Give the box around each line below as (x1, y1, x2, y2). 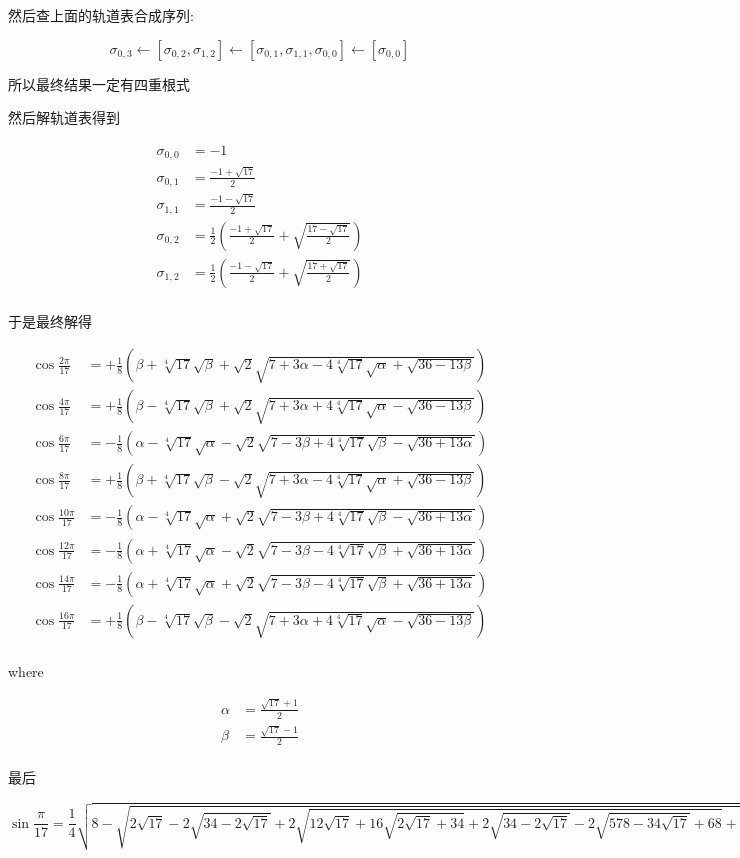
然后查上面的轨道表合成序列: (8, 5, 194, 25)
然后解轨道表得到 (8, 107, 120, 128)
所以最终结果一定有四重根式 (8, 73, 190, 94)
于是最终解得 (8, 310, 92, 331)
